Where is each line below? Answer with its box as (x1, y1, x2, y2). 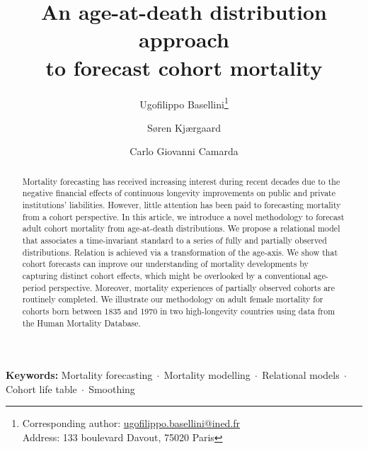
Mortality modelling (163, 368, 251, 382)
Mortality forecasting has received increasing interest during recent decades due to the (22, 175, 340, 187)
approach (139, 25, 229, 54)
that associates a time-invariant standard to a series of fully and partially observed (22, 234, 327, 246)
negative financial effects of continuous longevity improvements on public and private (22, 187, 335, 199)
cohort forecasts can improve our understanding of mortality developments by (22, 258, 309, 270)
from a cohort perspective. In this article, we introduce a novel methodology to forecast (22, 210, 345, 222)
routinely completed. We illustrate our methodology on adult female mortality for (22, 293, 323, 305)
